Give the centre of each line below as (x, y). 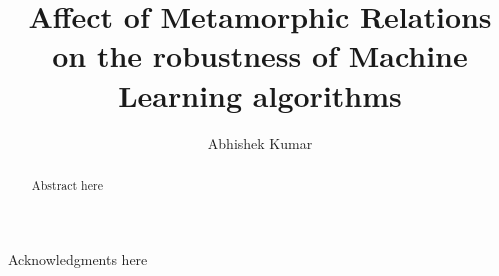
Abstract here (67, 184)
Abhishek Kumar (260, 142)
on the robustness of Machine (260, 55)
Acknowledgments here (78, 258)
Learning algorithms (260, 94)
